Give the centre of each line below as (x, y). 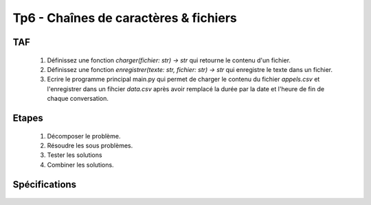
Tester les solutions (75, 155)
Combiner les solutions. (80, 165)
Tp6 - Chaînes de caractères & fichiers (125, 18)
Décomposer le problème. (84, 136)
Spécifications (45, 184)
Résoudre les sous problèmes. (90, 145)
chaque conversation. (78, 99)
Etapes (28, 118)
